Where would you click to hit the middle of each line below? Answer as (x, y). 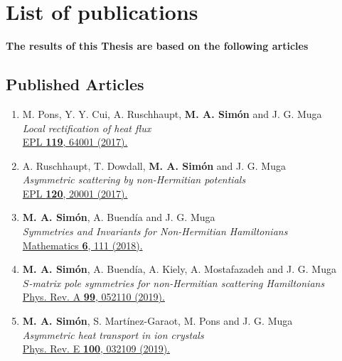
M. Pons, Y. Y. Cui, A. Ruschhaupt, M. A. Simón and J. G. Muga (172, 113)
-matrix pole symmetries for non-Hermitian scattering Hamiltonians (177, 282)
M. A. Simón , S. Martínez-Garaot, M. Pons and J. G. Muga (157, 321)
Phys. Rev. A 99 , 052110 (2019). (93, 297)
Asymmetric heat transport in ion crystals (113, 334)
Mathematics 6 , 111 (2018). (82, 245)
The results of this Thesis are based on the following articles (157, 46)
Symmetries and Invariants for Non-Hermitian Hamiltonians (155, 231)
